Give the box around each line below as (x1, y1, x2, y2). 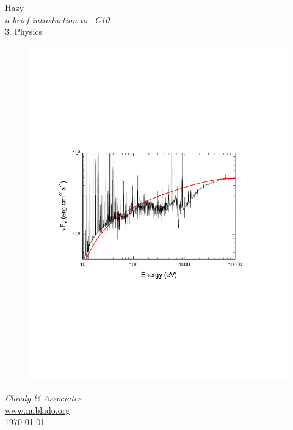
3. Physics (5, 25, 43, 38)
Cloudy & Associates (5, 392, 82, 404)
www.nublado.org (5, 403, 70, 416)
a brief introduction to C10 (5, 13, 110, 26)
